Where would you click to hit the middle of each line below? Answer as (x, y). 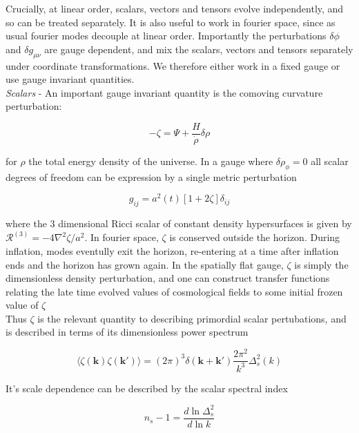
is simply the (321, 264)
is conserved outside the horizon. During (255, 237)
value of (22, 305)
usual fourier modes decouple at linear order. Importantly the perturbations (166, 36)
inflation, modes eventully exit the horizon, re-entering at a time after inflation (172, 250)
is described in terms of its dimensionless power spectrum (127, 332)
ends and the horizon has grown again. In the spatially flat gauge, (145, 264)
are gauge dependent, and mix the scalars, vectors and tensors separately (199, 49)
